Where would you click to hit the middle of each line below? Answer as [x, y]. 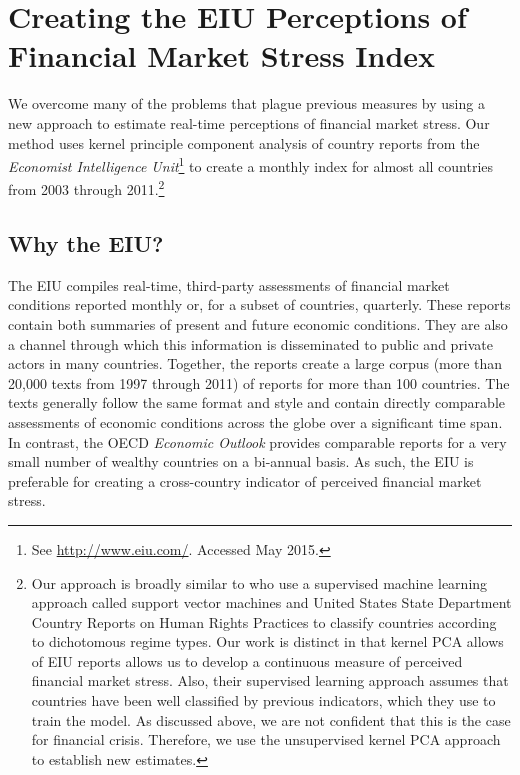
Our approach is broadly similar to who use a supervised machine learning [259, 582]
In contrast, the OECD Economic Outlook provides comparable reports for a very [257, 441]
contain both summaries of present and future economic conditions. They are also [258, 323]
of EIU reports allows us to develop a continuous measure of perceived [247, 660]
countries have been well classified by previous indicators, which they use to [263, 700]
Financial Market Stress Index [222, 55]
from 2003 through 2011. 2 [86, 187]
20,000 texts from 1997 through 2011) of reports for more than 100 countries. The [259, 382]
